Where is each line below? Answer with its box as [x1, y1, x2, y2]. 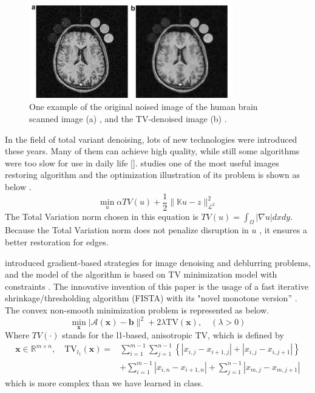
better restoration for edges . [5, 236, 109, 248]
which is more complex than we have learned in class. [5, 376, 203, 389]
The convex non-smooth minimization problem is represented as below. [5, 304, 269, 316]
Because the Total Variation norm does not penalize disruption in [5, 224, 249, 236]
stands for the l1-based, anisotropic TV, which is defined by [62, 329, 284, 341]
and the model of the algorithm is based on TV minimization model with [5, 268, 277, 281]
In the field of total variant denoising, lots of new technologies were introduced [5, 132, 297, 145]
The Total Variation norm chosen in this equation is [5, 210, 198, 222]
